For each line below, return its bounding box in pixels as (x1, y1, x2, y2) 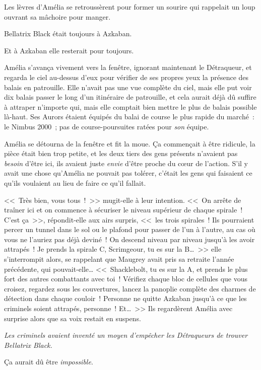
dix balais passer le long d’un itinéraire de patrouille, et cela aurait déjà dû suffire (4, 92, 256, 102)
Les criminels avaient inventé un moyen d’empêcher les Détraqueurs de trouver (4, 330, 248, 340)
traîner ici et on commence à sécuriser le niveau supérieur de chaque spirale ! (4, 204, 243, 215)
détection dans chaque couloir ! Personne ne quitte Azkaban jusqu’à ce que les (4, 293, 247, 304)
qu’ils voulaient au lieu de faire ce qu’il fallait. (4, 177, 146, 188)
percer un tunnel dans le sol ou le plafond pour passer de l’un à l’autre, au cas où (4, 224, 255, 235)
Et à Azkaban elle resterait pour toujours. (4, 45, 134, 55)
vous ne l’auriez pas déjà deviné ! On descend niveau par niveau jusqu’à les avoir (4, 234, 255, 244)
